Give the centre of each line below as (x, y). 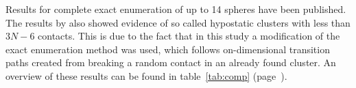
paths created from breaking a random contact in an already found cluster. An (171, 62)
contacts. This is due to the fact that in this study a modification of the (189, 36)
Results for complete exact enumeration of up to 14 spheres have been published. (176, 9)
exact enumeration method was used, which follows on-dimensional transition (168, 49)
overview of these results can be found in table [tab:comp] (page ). (146, 75)
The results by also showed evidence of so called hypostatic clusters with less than (178, 22)
